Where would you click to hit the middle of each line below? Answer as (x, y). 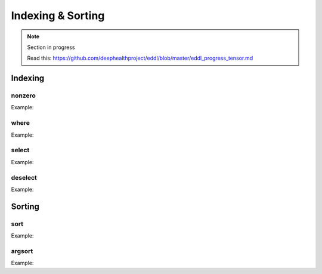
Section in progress (51, 47)
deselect (24, 177)
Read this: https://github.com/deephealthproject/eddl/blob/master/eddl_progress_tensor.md (140, 58)
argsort (22, 251)
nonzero (23, 96)
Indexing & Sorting (58, 16)
